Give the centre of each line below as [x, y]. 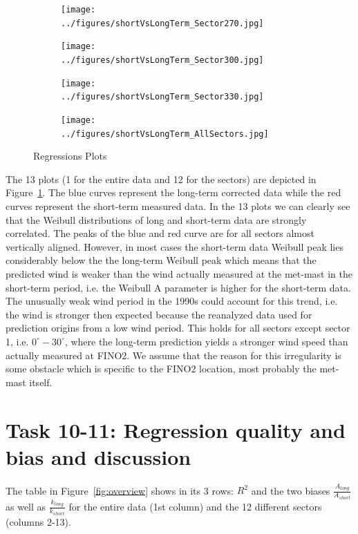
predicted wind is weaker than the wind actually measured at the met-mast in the [179, 274]
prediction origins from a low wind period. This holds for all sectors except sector [178, 328]
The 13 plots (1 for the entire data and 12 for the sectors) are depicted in [161, 179]
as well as [26, 506]
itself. [41, 382]
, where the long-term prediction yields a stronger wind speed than [206, 341]
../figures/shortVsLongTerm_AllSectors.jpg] [165, 134]
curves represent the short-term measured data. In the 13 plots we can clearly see [178, 206]
